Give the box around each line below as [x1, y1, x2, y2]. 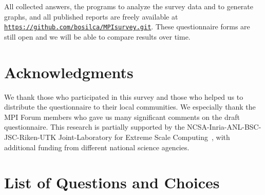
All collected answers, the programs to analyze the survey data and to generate [4, 1, 254, 11]
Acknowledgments [4, 61, 134, 82]
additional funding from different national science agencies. [4, 141, 190, 152]
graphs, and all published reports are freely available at [4, 11, 178, 22]
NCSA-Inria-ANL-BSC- [187, 121, 261, 132]
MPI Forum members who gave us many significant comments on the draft [4, 111, 240, 122]
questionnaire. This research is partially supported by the [4, 121, 185, 132]
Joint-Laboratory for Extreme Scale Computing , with [58, 131, 230, 142]
